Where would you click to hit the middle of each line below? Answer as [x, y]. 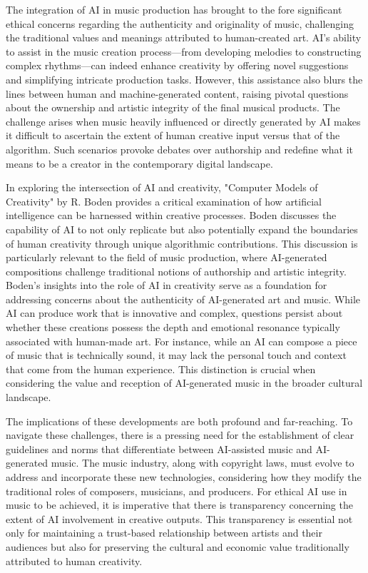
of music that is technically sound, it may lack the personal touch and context [176, 355]
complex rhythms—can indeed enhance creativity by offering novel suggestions [177, 65]
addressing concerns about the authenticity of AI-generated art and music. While [183, 299]
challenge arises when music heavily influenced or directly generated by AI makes [183, 121]
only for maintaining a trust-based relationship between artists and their [164, 533]
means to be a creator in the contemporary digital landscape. [139, 163]
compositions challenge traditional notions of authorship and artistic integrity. [176, 271]
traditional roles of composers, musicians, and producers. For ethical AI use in [177, 491]
